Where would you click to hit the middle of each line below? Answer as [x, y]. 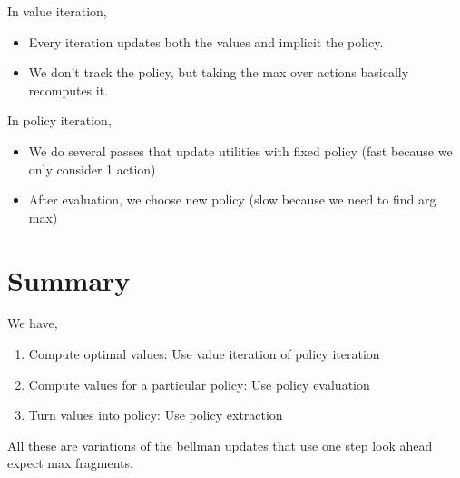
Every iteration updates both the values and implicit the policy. [206, 41]
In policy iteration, [59, 120]
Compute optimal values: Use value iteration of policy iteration [204, 354]
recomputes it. [69, 90]
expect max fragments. [70, 463]
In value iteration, [57, 11]
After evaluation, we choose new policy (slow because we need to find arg [232, 199]
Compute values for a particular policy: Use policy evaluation [199, 384]
